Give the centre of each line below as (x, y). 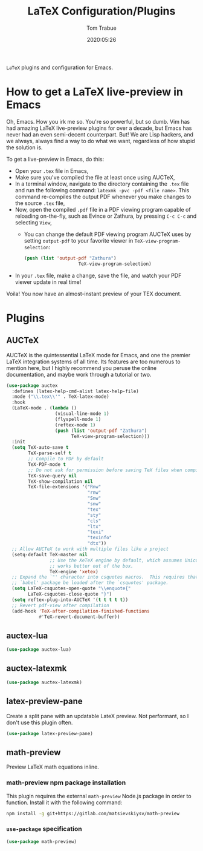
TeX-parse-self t (50, 453)
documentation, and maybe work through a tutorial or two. (79, 374)
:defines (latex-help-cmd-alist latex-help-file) (75, 391)
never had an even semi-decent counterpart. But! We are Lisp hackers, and (100, 134)
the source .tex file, (40, 203)
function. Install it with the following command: (64, 802)
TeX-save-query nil (53, 476)
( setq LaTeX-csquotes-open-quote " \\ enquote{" (71, 589)
